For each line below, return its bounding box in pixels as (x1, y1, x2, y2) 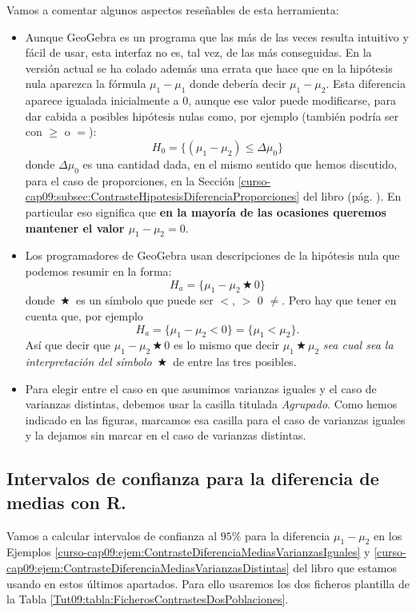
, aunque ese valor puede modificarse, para (188, 92, 396, 109)
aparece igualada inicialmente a (25, 92, 179, 109)
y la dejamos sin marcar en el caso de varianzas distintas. (25, 427, 306, 444)
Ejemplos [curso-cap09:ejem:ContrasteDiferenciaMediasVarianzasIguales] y (6, 543, 370, 560)
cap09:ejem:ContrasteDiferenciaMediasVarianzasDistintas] (6, 559, 290, 576)
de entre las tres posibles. (173, 353, 297, 370)
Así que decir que (25, 336, 111, 353)
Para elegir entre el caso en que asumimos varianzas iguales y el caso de (25, 380, 377, 396)
